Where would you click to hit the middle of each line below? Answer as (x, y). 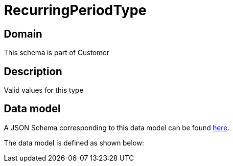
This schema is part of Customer (57, 53)
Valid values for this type (44, 90)
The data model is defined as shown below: (74, 143)
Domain (23, 34)
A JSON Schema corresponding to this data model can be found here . (117, 127)
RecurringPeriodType (75, 10)
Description (33, 71)
